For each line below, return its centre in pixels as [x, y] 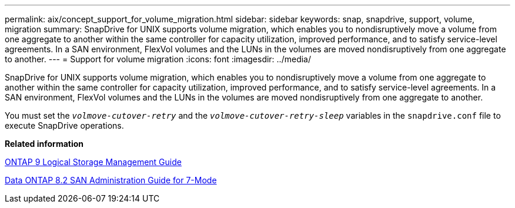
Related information [44, 144]
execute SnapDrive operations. [64, 125]
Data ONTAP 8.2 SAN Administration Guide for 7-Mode [111, 180]
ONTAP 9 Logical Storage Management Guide [93, 162]
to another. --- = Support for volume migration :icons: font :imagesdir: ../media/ [158, 59]
